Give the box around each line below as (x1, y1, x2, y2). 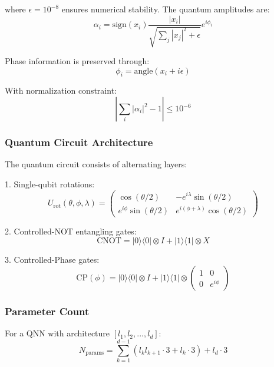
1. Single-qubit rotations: (5, 177, 95, 190)
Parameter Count (5, 303, 90, 318)
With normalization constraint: (5, 84, 117, 97)
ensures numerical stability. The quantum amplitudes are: (61, 3, 270, 15)
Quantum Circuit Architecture (5, 134, 153, 149)
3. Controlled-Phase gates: (5, 253, 100, 266)
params (85, 349, 104, 356)
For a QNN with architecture (5, 327, 110, 339)
